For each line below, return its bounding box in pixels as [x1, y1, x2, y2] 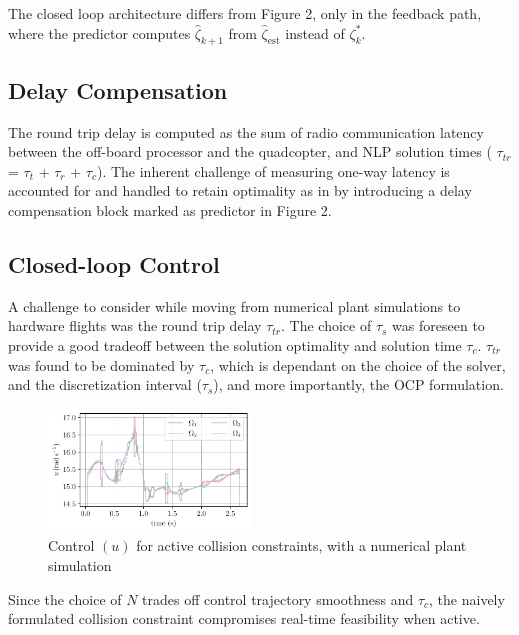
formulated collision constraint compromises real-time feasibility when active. [8, 608, 480, 629]
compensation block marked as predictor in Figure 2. [8, 199, 332, 220]
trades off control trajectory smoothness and [142, 588, 414, 609]
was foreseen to [392, 315, 485, 336]
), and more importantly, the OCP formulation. [213, 374, 504, 395]
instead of [285, 22, 345, 43]
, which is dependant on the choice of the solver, [210, 354, 506, 375]
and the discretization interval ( [8, 374, 202, 395]
